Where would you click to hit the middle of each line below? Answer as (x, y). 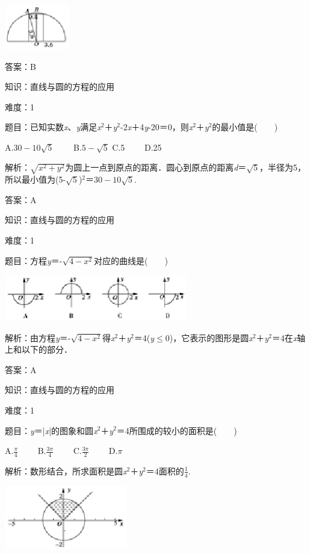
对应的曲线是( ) (131, 260)
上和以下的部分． (39, 349)
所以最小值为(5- (36, 179)
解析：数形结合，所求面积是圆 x (66, 471)
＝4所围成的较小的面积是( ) (177, 430)
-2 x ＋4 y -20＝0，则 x (157, 127)
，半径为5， (283, 167)
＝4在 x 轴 (289, 337)
